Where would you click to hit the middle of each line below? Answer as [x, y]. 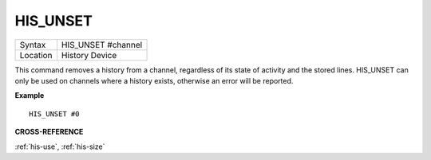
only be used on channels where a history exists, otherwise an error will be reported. [154, 80]
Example [30, 96]
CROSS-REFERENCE [49, 132]
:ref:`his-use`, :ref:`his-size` [60, 146]
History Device [89, 55]
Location [36, 55]
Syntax [33, 45]
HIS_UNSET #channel [102, 45]
